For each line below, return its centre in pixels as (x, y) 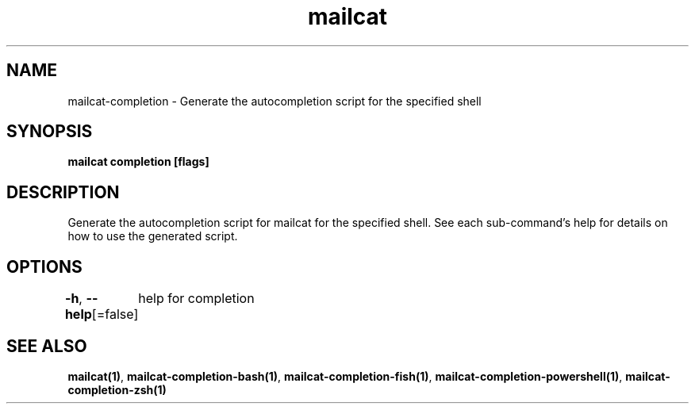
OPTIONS (44, 266)
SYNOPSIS (50, 132)
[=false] (115, 314)
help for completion (196, 299)
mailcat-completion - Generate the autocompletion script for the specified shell (275, 101)
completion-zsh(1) (117, 389)
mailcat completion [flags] (138, 162)
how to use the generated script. (153, 236)
